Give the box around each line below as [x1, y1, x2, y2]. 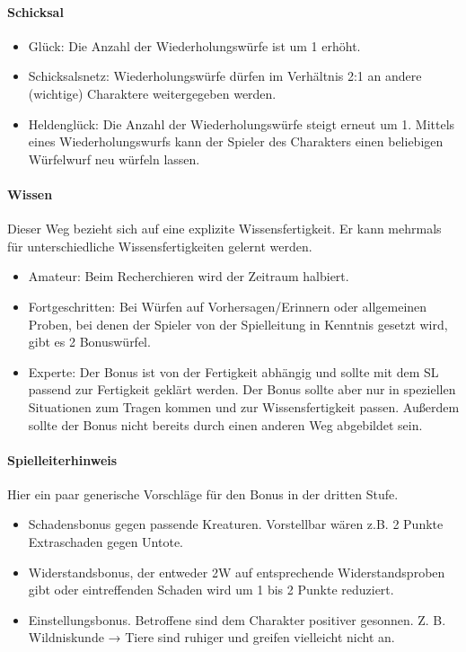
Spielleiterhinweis [7, 450, 118, 469]
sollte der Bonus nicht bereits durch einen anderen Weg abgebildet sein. [28, 415, 423, 434]
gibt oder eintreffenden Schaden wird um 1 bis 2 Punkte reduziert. [28, 580, 394, 599]
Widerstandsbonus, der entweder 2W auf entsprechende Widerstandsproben [28, 562, 445, 581]
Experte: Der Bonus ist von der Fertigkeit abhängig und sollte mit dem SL [28, 362, 439, 381]
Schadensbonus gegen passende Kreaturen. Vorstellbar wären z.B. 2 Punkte [28, 515, 444, 533]
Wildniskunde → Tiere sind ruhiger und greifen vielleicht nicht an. [28, 628, 395, 647]
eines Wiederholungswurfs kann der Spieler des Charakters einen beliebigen [28, 132, 444, 151]
